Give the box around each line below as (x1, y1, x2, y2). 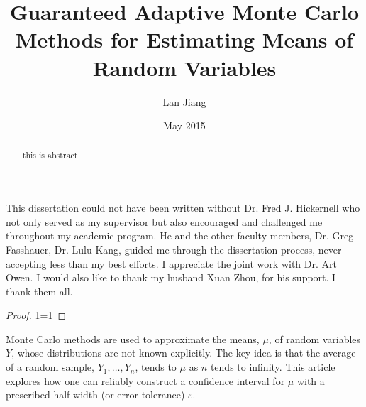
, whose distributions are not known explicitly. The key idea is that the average (11, 345, 356, 360)
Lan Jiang (162, 94, 206, 109)
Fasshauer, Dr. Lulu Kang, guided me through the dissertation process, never (6, 242, 342, 256)
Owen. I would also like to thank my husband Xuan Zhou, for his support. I (6, 270, 336, 285)
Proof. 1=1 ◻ (6, 308, 67, 322)
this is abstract (22, 149, 78, 161)
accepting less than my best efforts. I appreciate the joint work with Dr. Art (6, 256, 337, 271)
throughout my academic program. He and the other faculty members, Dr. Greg (6, 228, 354, 243)
